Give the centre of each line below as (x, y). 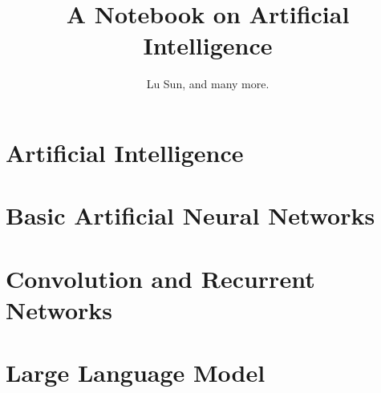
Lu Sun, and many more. (208, 84)
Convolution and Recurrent (160, 278)
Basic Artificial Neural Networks (190, 215)
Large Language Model (136, 373)
